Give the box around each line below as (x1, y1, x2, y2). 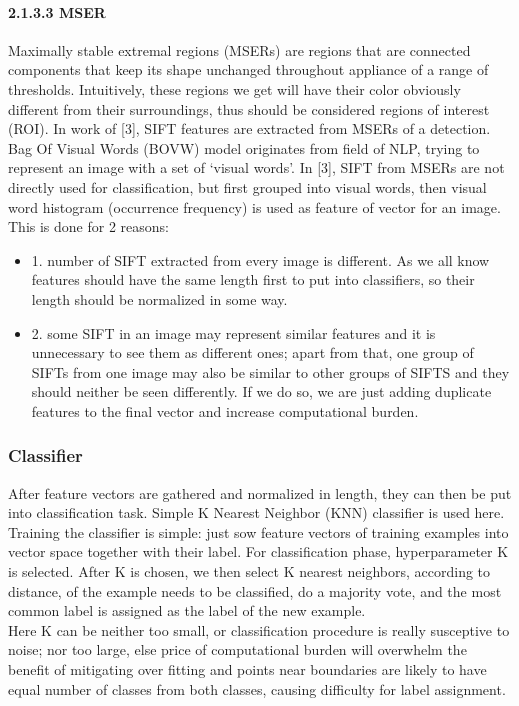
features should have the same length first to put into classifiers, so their (31, 269, 475, 290)
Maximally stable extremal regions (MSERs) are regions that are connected (8, 39, 471, 60)
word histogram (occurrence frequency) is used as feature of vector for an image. (8, 196, 501, 217)
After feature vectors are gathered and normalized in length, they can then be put (8, 482, 512, 503)
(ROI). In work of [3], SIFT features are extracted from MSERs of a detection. (8, 118, 491, 139)
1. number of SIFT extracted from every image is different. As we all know (31, 249, 490, 270)
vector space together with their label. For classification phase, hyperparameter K (8, 541, 509, 562)
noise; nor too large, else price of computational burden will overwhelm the (8, 639, 467, 660)
